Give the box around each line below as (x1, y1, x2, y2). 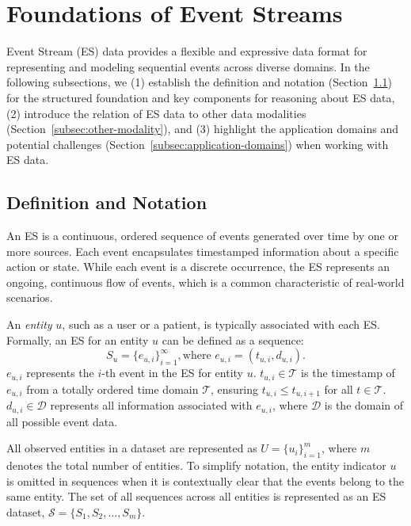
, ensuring (211, 380, 259, 397)
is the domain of (324, 397, 404, 414)
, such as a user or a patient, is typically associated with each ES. (62, 316, 381, 333)
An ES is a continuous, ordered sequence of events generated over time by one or (6, 227, 398, 244)
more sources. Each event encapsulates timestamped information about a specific (6, 242, 399, 259)
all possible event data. (6, 413, 118, 429)
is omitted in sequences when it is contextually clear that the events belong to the (6, 472, 405, 489)
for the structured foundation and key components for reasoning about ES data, (6, 89, 395, 105)
